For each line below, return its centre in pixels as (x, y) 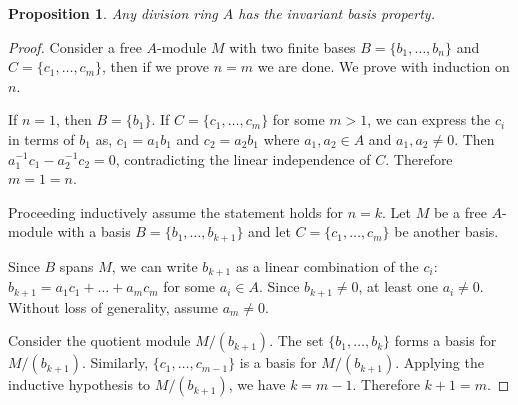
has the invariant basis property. (336, 13)
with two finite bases (292, 46)
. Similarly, (115, 362)
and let (269, 231)
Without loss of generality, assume (113, 306)
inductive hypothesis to (79, 384)
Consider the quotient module (99, 340)
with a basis (94, 231)
